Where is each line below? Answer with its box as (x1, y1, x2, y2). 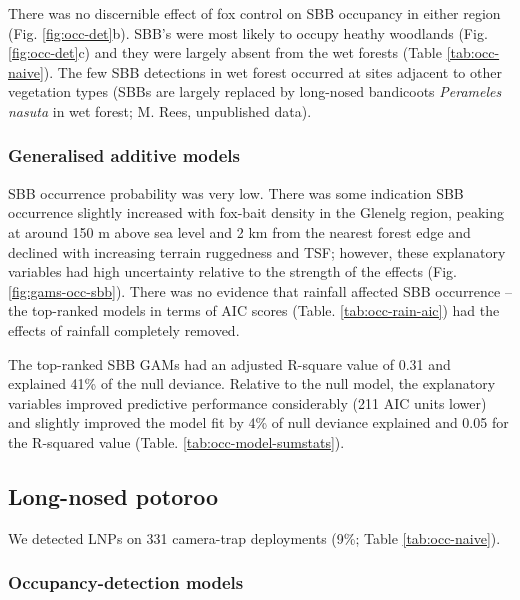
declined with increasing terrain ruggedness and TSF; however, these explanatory (8, 241, 506, 262)
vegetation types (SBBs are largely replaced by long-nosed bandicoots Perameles (8, 81, 502, 102)
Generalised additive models (8, 143, 241, 168)
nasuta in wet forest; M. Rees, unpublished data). (8, 100, 312, 121)
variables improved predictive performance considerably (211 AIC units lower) (8, 392, 487, 413)
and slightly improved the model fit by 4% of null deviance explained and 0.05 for (8, 412, 509, 433)
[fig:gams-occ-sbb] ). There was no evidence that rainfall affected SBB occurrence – (8, 280, 512, 301)
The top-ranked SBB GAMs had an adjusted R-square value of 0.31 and (8, 353, 451, 374)
